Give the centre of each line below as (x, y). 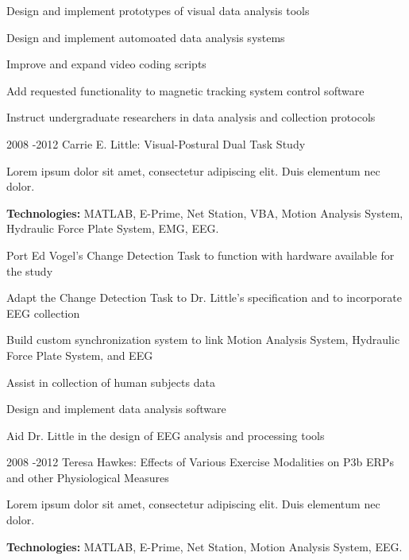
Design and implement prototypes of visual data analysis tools (158, 10)
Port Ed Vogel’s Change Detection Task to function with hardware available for (201, 255)
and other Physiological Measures (88, 477)
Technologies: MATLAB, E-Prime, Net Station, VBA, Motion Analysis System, (205, 212)
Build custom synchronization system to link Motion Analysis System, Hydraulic (203, 340)
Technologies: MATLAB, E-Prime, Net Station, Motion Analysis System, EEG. (204, 546)
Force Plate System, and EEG (80, 355)
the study (30, 270)
